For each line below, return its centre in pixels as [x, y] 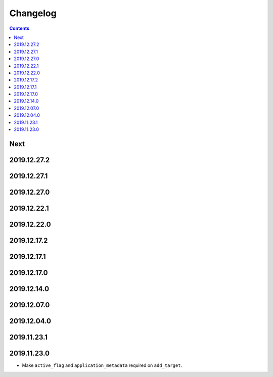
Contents [19, 28]
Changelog [33, 13]
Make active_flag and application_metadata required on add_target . [102, 365]
